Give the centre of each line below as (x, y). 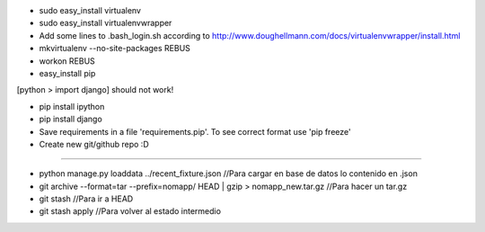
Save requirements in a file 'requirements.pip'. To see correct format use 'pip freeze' (195, 131)
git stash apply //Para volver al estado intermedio (130, 211)
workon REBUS (67, 61)
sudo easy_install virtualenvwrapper (106, 23)
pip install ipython (72, 106)
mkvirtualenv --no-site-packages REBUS (115, 49)
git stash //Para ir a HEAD (86, 199)
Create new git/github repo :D (94, 144)
